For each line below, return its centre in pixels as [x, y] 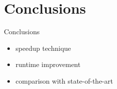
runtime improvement [48, 64]
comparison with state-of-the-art [64, 80]
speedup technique [43, 48]
